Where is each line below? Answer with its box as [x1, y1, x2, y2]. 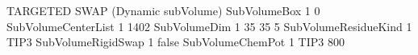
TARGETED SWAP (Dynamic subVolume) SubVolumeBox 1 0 [6, 2, 320, 18]
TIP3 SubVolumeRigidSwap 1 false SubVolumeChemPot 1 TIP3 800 [6, 33, 345, 50]
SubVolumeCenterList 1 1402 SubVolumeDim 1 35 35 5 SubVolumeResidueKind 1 [6, 18, 412, 34]
